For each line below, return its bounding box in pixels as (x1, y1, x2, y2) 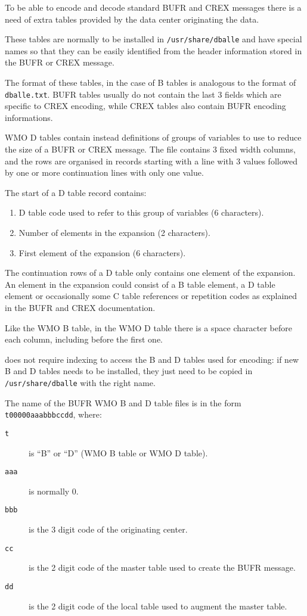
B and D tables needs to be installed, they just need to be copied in (5, 365, 253, 377)
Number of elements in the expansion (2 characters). (18, 226, 210, 239)
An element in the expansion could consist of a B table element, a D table (5, 278, 275, 290)
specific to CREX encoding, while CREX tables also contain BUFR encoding (5, 99, 286, 112)
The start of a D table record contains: (5, 186, 147, 198)
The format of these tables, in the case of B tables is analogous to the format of (5, 76, 296, 89)
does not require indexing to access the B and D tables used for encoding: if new (5, 353, 299, 365)
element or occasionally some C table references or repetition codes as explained (5, 290, 297, 302)
